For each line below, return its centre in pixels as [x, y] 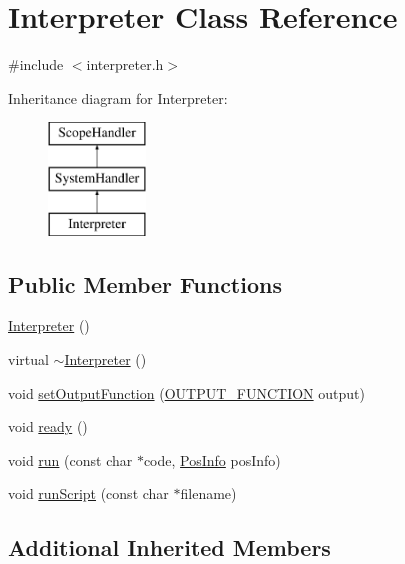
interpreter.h [125, 64]
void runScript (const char [88, 493]
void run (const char [70, 459]
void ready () [48, 426]
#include [36, 64]
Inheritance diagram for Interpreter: [118, 97]
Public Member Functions [145, 283]
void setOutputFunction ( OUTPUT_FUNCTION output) [186, 392]
